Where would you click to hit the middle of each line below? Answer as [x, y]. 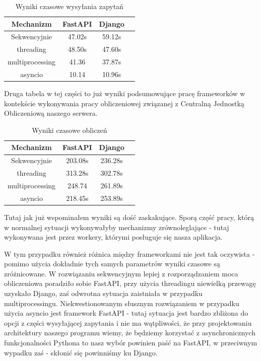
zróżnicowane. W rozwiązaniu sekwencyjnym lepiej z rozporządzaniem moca [121, 273]
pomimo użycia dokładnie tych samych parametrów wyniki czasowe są [112, 264]
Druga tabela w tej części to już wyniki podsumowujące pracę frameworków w [125, 93]
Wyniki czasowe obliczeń [70, 130]
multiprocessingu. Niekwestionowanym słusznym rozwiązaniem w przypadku [122, 303]
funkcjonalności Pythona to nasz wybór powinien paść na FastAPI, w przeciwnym [131, 343]
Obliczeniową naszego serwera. [51, 113]
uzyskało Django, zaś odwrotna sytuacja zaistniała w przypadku [103, 293]
